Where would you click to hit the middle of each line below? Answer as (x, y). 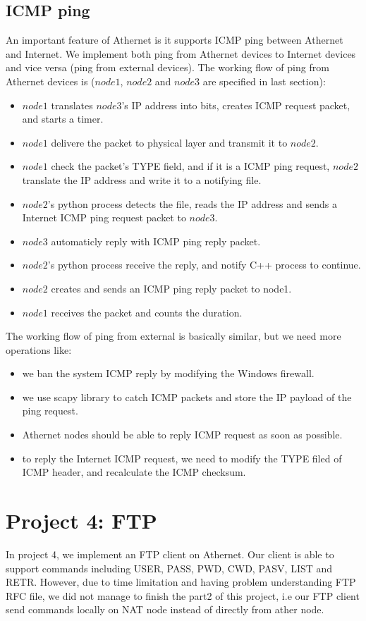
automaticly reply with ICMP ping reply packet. (156, 241)
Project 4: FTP (81, 521)
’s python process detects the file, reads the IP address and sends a (192, 203)
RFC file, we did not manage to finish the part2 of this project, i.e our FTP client (183, 595)
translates (72, 105)
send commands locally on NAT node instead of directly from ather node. (165, 609)
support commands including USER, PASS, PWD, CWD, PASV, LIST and (169, 568)
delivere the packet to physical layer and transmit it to (169, 142)
